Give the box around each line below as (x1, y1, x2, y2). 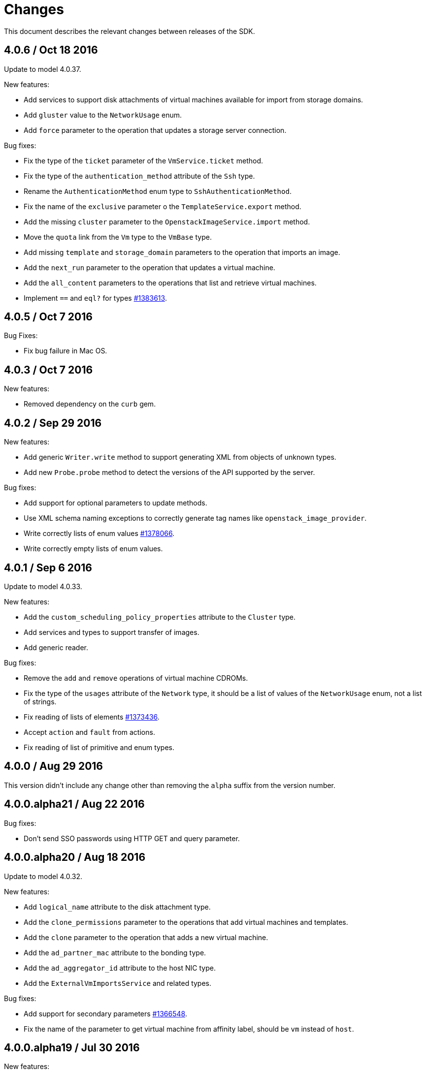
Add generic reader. (24, 643, 89, 652)
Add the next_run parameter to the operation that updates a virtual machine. (24, 263, 275, 272)
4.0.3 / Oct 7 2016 (4, 363, 93, 376)
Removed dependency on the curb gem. (24, 400, 156, 409)
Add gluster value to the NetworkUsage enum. (24, 110, 182, 119)
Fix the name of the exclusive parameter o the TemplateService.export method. (24, 202, 301, 211)
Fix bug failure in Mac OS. (24, 347, 107, 355)
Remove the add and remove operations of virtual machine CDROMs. (24, 673, 248, 682)
